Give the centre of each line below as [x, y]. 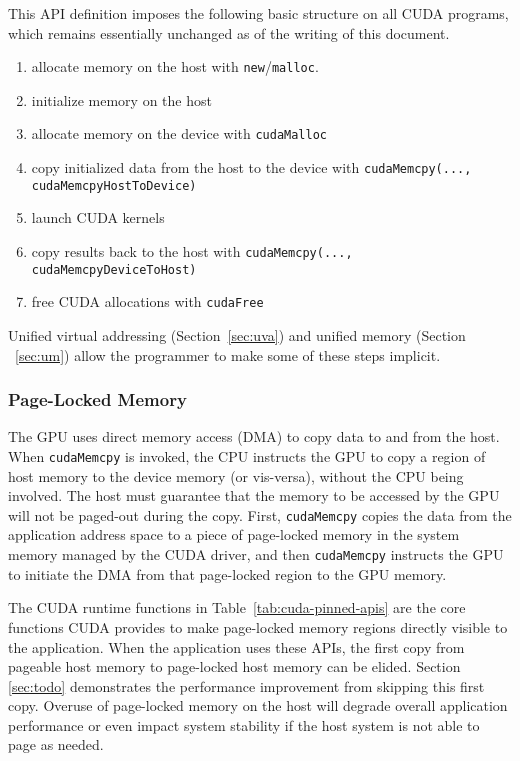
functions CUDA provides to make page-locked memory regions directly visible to [258, 626]
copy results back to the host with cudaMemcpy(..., [192, 251]
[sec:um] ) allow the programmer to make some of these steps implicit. [228, 354]
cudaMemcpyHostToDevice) [114, 185]
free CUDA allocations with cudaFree [147, 301]
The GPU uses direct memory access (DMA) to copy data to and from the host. [254, 436]
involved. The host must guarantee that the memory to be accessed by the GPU [254, 495]
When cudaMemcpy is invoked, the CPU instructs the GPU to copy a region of [247, 455]
